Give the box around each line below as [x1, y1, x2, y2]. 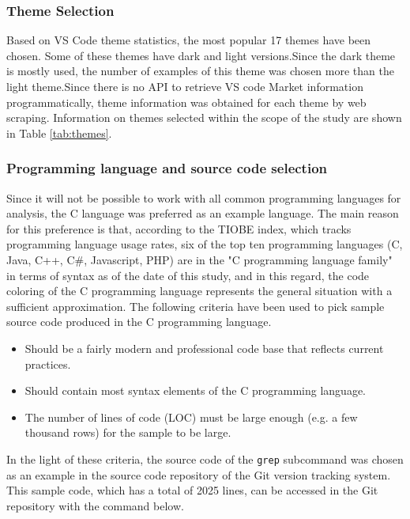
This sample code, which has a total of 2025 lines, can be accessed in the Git [6, 482, 378, 498]
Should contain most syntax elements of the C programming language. [24, 382, 366, 399]
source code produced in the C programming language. [6, 313, 272, 330]
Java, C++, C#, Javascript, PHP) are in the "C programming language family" [6, 251, 393, 267]
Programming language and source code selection [6, 158, 328, 178]
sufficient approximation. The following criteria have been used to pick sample [6, 297, 385, 314]
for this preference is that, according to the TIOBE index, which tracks [6, 220, 352, 237]
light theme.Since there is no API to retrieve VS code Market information [6, 78, 363, 94]
